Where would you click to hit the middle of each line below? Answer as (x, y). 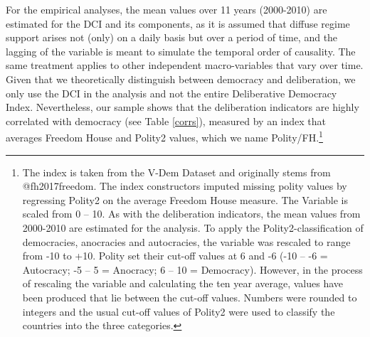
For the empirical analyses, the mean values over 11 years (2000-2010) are (166, 9)
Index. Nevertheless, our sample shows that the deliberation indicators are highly (183, 107)
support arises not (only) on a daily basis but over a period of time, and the (172, 37)
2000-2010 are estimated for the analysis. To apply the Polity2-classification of (193, 227)
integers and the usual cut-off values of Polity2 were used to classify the (179, 311)
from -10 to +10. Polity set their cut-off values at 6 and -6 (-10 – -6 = (175, 256)
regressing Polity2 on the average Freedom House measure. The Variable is (185, 199)
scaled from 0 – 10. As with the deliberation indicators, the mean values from (191, 214)
